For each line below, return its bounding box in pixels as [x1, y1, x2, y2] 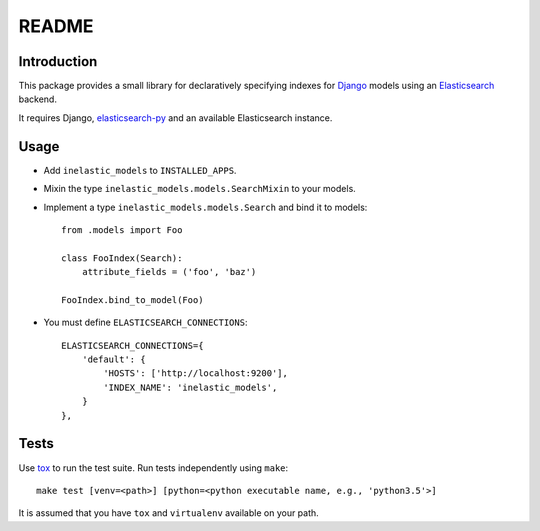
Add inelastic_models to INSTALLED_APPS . [43, 164, 237, 176]
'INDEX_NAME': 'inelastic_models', [103, 381, 278, 393]
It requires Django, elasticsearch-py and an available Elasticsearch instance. [18, 111, 333, 124]
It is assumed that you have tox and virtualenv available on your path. [18, 507, 319, 519]
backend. [18, 93, 57, 105]
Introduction [18, 53, 98, 70]
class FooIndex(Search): [61, 252, 183, 264]
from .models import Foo [61, 224, 183, 235]
